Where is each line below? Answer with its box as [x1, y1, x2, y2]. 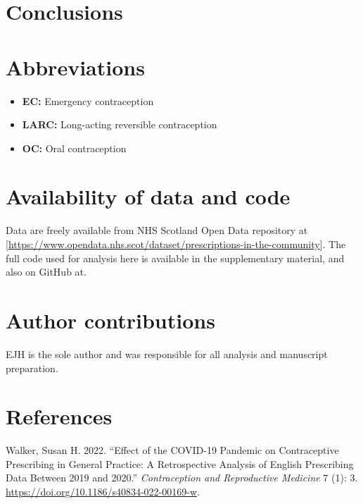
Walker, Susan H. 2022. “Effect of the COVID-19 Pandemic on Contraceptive [6, 443, 339, 457]
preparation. [6, 360, 58, 375]
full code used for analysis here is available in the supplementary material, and [6, 250, 345, 265]
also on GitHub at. [6, 264, 87, 279]
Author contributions [6, 305, 215, 334]
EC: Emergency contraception [22, 93, 154, 108]
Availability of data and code [6, 182, 291, 211]
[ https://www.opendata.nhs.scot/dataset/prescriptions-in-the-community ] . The [6, 237, 346, 251]
